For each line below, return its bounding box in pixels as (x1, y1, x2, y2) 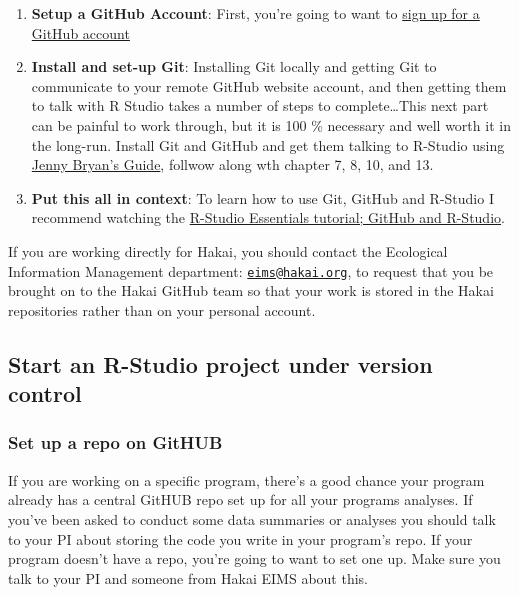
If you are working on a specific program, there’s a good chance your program (8, 469, 485, 490)
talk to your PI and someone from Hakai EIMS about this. (8, 567, 368, 588)
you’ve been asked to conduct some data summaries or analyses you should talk (8, 508, 496, 529)
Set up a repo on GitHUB (8, 430, 223, 455)
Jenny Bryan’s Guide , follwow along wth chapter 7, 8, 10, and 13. (31, 154, 434, 175)
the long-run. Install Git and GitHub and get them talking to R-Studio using (31, 134, 505, 155)
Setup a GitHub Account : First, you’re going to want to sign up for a (31, 3, 480, 23)
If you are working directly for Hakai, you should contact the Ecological (8, 240, 448, 261)
